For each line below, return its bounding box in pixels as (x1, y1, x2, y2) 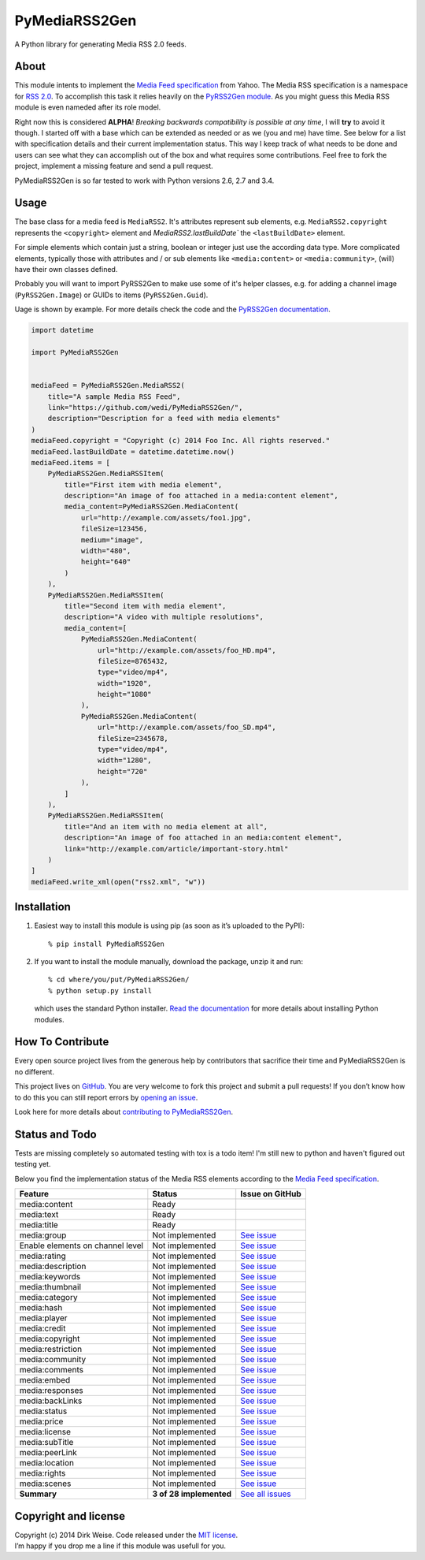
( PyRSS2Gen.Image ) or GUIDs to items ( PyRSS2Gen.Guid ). (14, 290, 209, 300)
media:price (19, 1416, 64, 1427)
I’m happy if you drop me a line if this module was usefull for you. (14, 1541, 227, 1551)
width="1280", (97, 756, 153, 765)
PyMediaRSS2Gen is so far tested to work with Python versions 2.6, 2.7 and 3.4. (14, 176, 275, 185)
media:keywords (19, 1271, 81, 1283)
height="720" (97, 767, 148, 776)
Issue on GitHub (240, 1189, 302, 1200)
